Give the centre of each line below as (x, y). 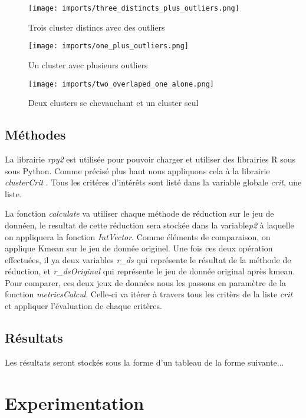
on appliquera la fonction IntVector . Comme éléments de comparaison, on (138, 236)
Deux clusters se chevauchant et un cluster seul (113, 103)
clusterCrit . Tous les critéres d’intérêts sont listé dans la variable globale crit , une (153, 182)
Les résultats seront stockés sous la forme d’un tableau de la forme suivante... (144, 362)
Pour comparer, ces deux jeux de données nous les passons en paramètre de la (145, 282)
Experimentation (75, 402)
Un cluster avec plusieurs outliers (88, 64)
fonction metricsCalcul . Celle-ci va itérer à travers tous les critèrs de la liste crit (149, 294)
